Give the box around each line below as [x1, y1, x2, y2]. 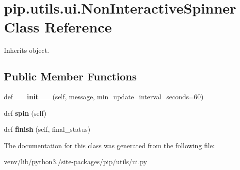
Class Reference [4, 17, 112, 37]
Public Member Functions [4, 69, 137, 84]
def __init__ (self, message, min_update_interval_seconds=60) [4, 92, 204, 102]
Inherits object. [4, 45, 49, 55]
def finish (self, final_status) [4, 124, 91, 134]
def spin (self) [4, 108, 47, 118]
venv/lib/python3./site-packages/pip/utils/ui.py [4, 156, 147, 167]
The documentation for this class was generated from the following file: [4, 140, 215, 150]
